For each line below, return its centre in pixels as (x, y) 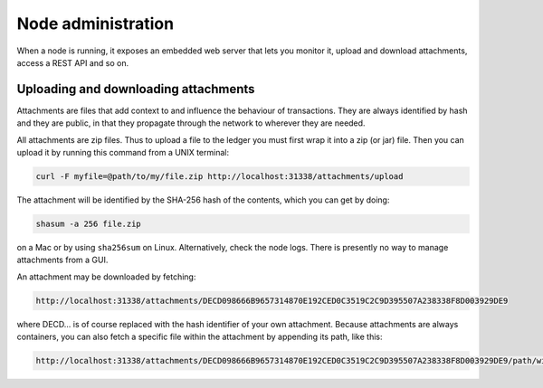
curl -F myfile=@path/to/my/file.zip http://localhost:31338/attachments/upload (219, 176)
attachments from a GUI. (62, 260)
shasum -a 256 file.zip (89, 223)
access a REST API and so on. (73, 62)
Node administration (95, 24)
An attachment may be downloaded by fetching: (106, 277)
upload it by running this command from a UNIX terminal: (123, 153)
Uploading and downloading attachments (136, 89)
